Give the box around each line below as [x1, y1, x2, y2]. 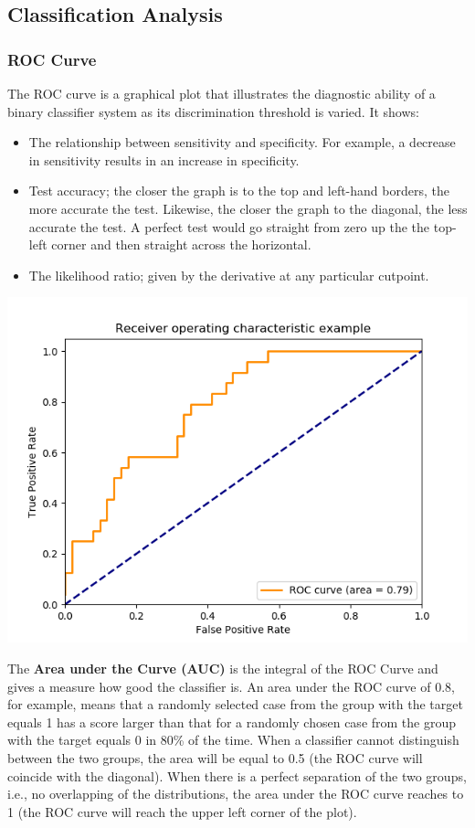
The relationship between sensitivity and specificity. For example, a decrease [28, 133, 456, 152]
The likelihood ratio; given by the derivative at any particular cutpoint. [28, 265, 429, 284]
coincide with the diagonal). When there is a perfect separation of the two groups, [7, 766, 467, 785]
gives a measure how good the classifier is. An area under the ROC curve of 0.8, [7, 676, 455, 695]
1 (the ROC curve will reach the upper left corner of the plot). [7, 801, 357, 821]
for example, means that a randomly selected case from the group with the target [7, 695, 463, 714]
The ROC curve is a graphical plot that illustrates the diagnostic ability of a [7, 84, 436, 102]
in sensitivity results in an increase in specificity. [28, 150, 300, 169]
